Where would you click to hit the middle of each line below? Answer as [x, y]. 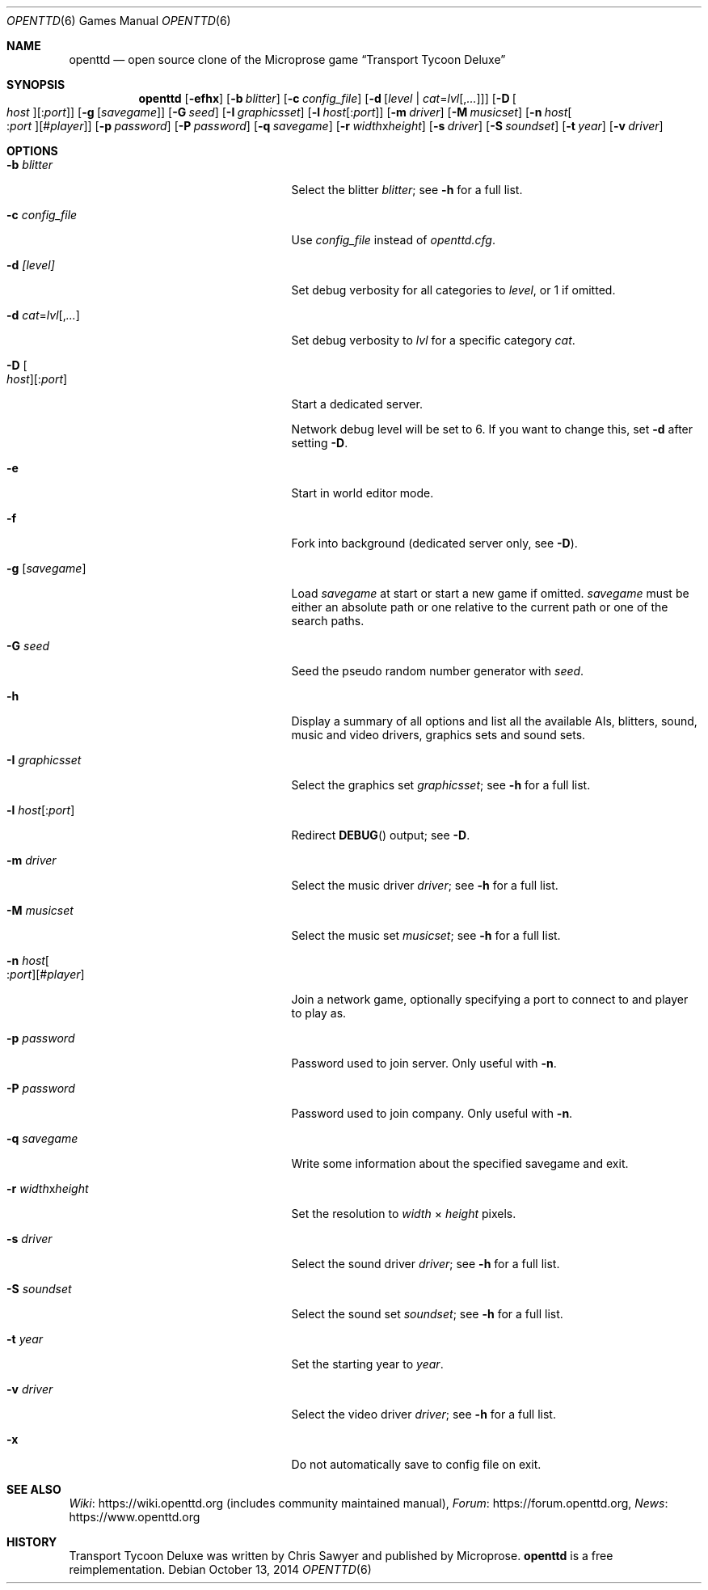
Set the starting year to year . [367, 1364]
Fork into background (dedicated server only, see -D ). [434, 543]
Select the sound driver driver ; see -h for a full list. [426, 1264]
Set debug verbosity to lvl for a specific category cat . [433, 340]
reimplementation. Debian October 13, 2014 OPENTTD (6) [220, 1569]
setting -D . [320, 443]
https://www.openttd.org [135, 1517]
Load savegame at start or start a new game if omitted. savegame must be [490, 593]
